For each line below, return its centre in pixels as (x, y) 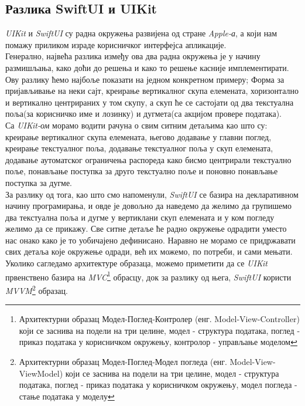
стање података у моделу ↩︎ (67, 396)
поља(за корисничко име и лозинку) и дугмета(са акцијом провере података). (143, 114)
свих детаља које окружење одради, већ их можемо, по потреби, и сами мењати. (149, 251)
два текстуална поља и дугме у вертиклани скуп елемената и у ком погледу (140, 217)
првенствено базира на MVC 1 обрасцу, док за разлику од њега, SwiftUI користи (148, 276)
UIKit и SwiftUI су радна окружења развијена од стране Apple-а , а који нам (141, 33)
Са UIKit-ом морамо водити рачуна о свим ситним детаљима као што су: (136, 125)
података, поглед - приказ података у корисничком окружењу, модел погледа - (158, 385)
